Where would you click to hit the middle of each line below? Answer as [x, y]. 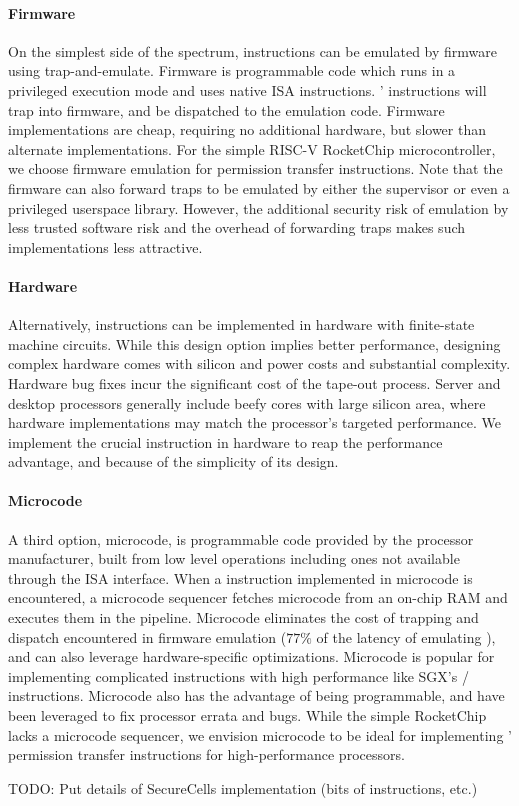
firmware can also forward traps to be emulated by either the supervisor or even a [259, 187]
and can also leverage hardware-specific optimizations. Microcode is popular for [251, 656]
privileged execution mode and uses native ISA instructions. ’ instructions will [247, 89]
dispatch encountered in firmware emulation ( [147, 636]
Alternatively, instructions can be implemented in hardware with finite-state [241, 324]
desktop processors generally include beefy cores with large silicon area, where [247, 402]
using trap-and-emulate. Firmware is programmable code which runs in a [232, 70]
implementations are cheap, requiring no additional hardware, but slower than [247, 129]
